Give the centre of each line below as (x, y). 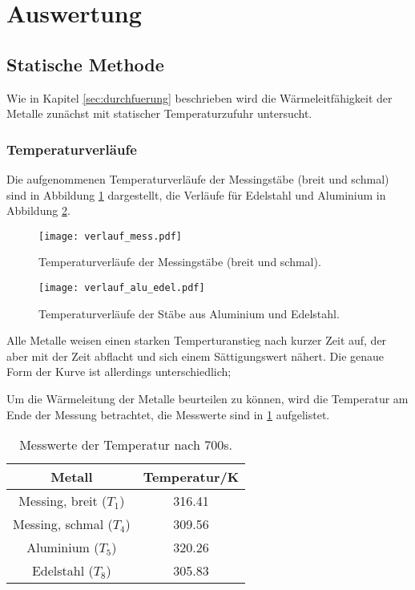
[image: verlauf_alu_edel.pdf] (122, 288)
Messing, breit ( (63, 501)
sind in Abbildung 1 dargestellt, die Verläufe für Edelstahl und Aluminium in (196, 194)
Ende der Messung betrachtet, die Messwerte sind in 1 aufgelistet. (168, 414)
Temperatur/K (191, 477)
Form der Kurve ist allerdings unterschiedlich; (119, 372)
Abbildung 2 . (38, 210)
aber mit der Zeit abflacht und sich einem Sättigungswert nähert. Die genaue (195, 356)
